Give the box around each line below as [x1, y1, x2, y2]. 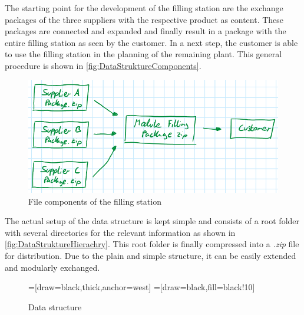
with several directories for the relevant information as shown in [5, 226, 236, 238]
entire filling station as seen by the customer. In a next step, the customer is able [5, 36, 298, 48]
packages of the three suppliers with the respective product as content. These [5, 13, 284, 25]
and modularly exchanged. [5, 261, 100, 273]
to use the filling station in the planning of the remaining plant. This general [5, 48, 282, 60]
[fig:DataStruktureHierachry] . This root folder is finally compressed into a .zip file [5, 238, 299, 250]
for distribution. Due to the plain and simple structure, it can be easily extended [5, 249, 296, 261]
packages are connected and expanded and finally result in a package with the [5, 25, 286, 37]
